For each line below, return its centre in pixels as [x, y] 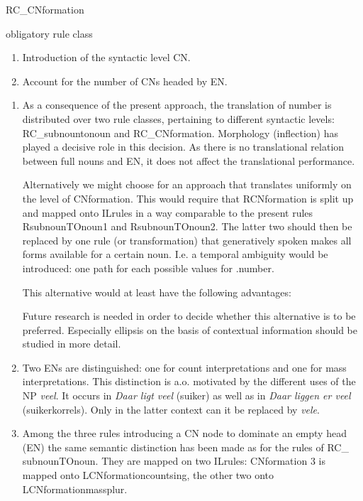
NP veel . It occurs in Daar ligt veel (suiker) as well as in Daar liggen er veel [186, 395]
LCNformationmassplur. [75, 489]
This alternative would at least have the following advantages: [157, 292]
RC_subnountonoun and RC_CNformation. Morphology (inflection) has [180, 133]
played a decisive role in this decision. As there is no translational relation [183, 147]
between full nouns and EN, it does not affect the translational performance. [189, 160]
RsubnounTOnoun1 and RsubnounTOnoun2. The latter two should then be [187, 226]
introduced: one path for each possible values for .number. [148, 268]
